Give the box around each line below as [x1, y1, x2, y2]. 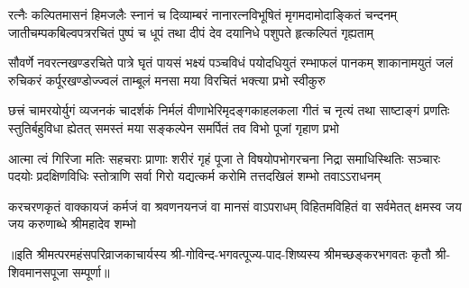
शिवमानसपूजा [8, 262, 69, 281]
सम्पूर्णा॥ [72, 262, 110, 281]
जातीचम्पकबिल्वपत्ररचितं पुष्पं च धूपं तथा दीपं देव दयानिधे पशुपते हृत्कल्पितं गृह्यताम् [8, 22, 374, 41]
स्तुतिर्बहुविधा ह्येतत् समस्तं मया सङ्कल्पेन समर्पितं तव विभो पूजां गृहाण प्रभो [8, 118, 339, 137]
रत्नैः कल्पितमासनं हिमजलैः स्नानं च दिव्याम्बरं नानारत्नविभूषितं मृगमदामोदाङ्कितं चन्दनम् [8, 5, 398, 23]
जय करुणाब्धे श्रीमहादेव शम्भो [8, 214, 136, 233]
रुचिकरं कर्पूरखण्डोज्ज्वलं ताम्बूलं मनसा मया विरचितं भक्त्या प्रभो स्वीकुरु [8, 70, 326, 89]
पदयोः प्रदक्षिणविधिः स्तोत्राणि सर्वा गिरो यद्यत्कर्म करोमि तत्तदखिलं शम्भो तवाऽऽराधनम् [8, 166, 381, 185]
